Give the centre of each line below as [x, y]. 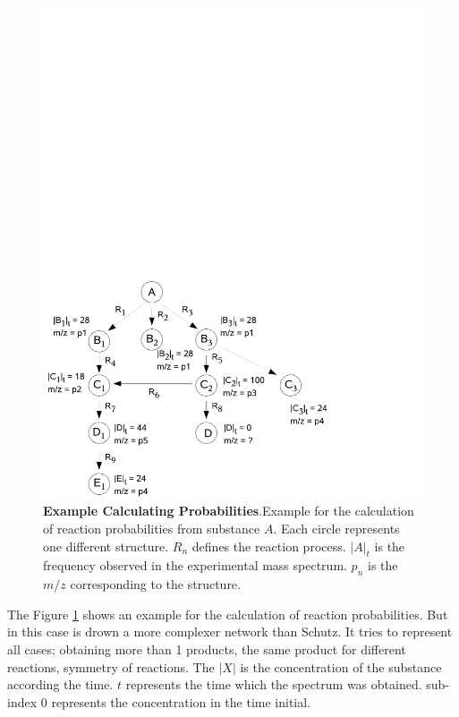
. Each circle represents [336, 529]
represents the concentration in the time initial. [181, 701]
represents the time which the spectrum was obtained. [274, 684]
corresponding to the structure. [155, 584]
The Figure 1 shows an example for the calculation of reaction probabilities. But [228, 614]
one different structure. [106, 546]
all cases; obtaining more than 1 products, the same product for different [207, 649]
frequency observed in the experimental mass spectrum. [195, 565]
